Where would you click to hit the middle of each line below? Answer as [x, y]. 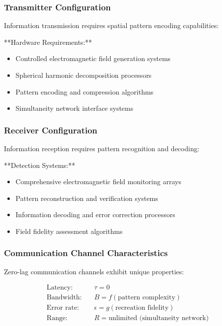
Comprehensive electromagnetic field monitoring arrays [98, 181]
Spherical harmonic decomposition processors [83, 75]
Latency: [60, 288]
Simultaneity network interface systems [74, 108]
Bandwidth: [64, 298]
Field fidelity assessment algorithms [69, 231]
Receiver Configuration [51, 130]
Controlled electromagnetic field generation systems [93, 58]
